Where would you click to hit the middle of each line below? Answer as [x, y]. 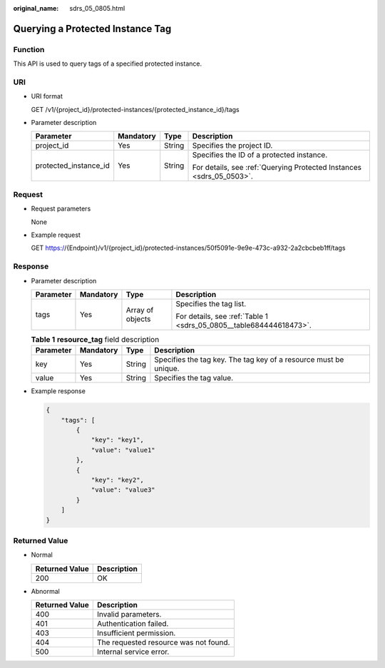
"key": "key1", [117, 440]
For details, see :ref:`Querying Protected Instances [277, 168]
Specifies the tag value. [194, 378]
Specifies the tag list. [211, 303]
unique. [167, 369]
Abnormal [45, 591]
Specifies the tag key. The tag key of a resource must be [249, 360]
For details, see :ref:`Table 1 [222, 316]
